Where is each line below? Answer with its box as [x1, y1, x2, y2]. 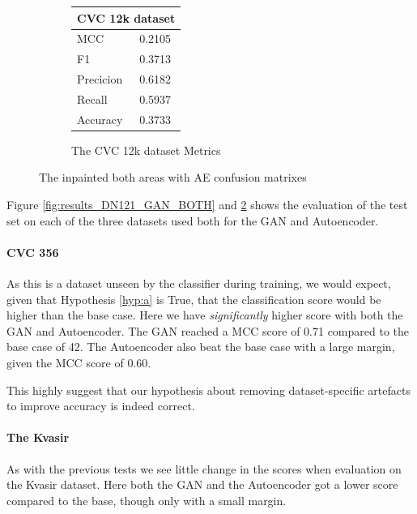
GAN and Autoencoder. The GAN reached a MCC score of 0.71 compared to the [6, 322, 409, 339]
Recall [77, 90, 108, 107]
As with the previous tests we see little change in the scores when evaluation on [6, 460, 402, 477]
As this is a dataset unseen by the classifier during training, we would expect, [6, 274, 391, 291]
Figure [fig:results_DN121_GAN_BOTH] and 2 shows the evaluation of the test [6, 196, 408, 212]
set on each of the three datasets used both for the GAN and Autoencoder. [6, 212, 379, 229]
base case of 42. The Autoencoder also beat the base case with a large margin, [6, 338, 395, 355]
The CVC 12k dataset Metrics [71, 141, 221, 158]
